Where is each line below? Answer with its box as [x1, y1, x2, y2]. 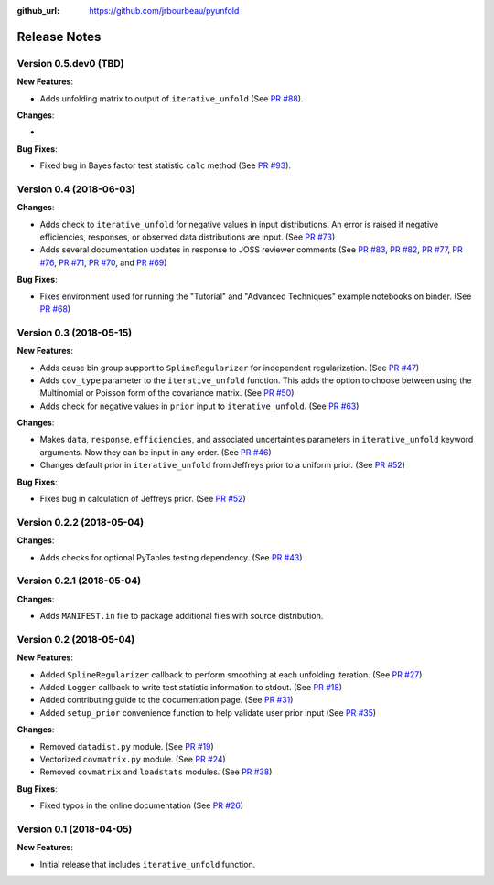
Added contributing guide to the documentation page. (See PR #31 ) [39, 695, 294, 706]
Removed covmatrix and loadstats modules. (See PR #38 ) [39, 766, 273, 777]
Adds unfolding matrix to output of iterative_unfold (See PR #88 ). [39, 92, 304, 104]
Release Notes [16, 28, 102, 45]
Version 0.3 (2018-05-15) [16, 325, 133, 338]
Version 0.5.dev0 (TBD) [16, 57, 124, 69]
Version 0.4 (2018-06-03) [16, 183, 136, 196]
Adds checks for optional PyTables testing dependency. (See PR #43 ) [39, 551, 303, 562]
